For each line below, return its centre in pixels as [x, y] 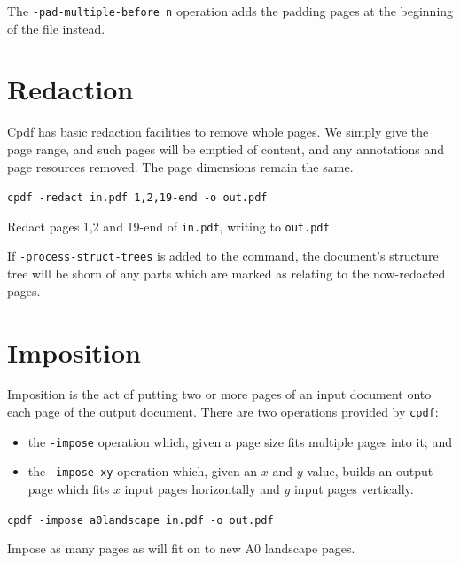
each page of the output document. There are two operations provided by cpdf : [223, 412]
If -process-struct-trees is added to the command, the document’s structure [223, 256]
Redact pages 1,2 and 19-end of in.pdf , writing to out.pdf [168, 226]
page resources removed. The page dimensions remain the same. [180, 166]
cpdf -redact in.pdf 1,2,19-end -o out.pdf [137, 198]
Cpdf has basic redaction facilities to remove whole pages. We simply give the [218, 132]
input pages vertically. [354, 489]
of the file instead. [56, 28]
